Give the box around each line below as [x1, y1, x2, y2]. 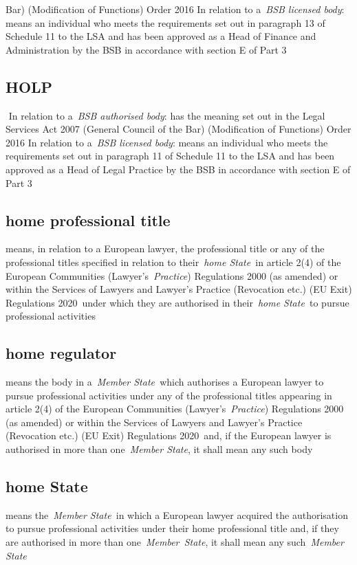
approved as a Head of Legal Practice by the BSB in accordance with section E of [6, 162, 351, 176]
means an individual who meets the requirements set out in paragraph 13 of [6, 15, 325, 30]
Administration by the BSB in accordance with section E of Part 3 [6, 42, 287, 56]
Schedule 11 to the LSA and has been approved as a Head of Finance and [6, 29, 316, 43]
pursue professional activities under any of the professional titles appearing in [6, 388, 332, 402]
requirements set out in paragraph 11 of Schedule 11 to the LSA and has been [6, 148, 335, 163]
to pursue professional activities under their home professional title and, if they [6, 521, 339, 535]
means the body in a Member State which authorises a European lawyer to [6, 375, 324, 389]
